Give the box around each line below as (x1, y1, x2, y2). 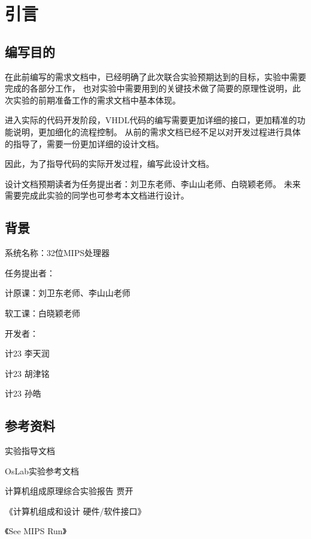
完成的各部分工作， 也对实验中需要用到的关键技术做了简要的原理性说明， (5, 82, 292, 95)
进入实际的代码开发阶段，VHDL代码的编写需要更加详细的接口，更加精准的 (5, 114, 297, 126)
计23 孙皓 (5, 387, 41, 400)
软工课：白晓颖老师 (5, 306, 80, 319)
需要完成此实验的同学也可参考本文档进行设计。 (5, 189, 189, 202)
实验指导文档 (5, 444, 55, 457)
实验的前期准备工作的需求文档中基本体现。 (13, 93, 181, 106)
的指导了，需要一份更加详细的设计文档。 (5, 137, 164, 150)
